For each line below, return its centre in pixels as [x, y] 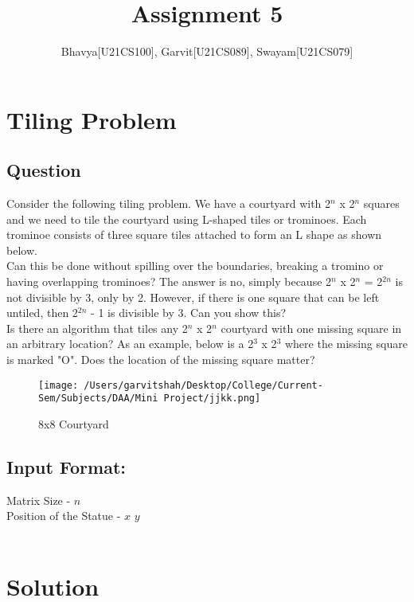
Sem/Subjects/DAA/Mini [98, 399]
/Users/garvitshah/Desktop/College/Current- [203, 385]
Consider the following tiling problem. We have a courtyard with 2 [169, 203]
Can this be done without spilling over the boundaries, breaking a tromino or [195, 266]
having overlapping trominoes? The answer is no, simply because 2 [169, 281]
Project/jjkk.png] [212, 399]
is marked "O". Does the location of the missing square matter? [161, 360]
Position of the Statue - [64, 516]
